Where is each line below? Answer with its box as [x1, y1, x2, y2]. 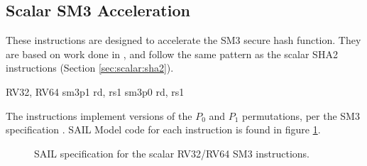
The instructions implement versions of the [6, 108, 192, 123]
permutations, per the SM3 [242, 108, 360, 123]
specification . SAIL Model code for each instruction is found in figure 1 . [6, 122, 321, 137]
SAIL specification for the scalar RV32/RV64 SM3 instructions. [34, 145, 310, 160]
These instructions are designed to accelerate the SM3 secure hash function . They [6, 33, 361, 48]
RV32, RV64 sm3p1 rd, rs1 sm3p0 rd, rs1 [6, 84, 185, 99]
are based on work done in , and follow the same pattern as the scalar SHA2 [6, 46, 338, 61]
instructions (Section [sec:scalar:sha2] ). [6, 60, 174, 75]
